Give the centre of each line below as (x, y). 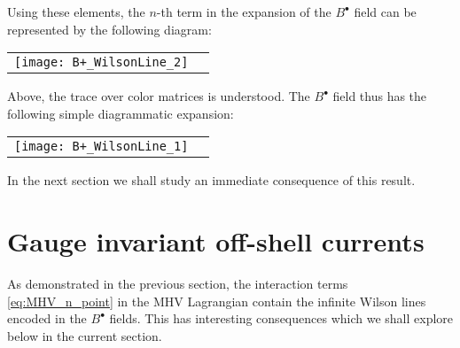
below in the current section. (85, 335)
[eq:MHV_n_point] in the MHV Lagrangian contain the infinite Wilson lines (217, 301)
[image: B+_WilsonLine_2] (101, 62)
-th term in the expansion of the (244, 12)
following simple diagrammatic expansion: (121, 113)
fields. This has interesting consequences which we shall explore (281, 318)
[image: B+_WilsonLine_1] (101, 147)
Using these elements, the (76, 12)
